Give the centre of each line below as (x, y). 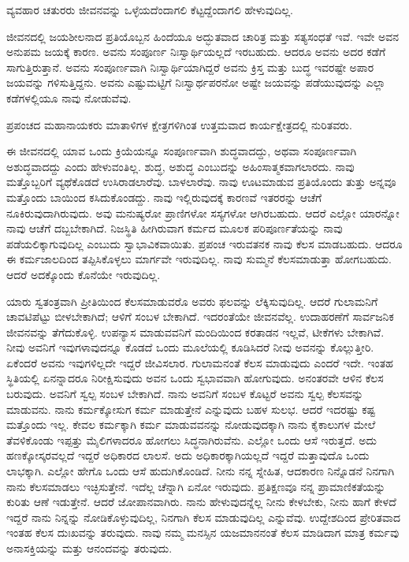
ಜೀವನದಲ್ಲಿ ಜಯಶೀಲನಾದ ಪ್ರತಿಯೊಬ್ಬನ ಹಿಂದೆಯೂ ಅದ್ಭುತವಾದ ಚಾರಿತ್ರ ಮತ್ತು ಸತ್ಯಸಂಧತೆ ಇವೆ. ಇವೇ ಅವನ (203, 36)
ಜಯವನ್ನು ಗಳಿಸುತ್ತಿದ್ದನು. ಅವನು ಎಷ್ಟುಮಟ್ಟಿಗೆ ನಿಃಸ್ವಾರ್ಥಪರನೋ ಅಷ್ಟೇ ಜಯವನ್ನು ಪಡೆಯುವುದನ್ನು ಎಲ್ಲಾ (196, 82)
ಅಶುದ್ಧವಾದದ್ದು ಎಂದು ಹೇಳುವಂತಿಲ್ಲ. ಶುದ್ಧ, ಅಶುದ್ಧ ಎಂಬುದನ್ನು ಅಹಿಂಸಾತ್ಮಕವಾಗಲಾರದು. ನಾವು (180, 166)
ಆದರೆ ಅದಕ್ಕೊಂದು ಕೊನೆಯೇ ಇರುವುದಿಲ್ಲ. (84, 274)
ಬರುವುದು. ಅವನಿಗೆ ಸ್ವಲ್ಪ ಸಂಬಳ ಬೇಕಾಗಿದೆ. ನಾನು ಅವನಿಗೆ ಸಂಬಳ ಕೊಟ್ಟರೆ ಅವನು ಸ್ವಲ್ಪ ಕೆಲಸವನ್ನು (185, 394)
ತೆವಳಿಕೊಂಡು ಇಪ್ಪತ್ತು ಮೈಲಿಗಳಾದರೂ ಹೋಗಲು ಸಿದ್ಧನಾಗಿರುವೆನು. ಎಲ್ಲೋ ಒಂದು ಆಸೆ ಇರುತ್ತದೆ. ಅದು (192, 439)
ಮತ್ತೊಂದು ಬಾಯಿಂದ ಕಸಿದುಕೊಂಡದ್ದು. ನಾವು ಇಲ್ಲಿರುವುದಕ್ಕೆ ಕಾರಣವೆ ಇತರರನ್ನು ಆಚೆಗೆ (164, 197)
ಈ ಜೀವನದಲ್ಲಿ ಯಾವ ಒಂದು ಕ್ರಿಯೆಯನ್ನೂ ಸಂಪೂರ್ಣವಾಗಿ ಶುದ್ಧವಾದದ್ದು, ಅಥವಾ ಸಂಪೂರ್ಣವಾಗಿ (182, 151)
